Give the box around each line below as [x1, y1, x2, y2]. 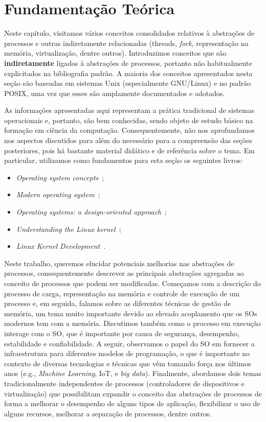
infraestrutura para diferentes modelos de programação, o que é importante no [4, 348, 250, 359]
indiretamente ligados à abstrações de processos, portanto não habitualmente [4, 57, 252, 68]
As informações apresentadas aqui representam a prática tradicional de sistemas [4, 105, 255, 115]
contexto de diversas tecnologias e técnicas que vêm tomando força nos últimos [4, 358, 251, 368]
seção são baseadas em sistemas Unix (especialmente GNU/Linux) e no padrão [4, 78, 251, 88]
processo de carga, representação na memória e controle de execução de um [4, 288, 240, 298]
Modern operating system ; [16, 189, 100, 200]
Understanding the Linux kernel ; [16, 223, 121, 234]
